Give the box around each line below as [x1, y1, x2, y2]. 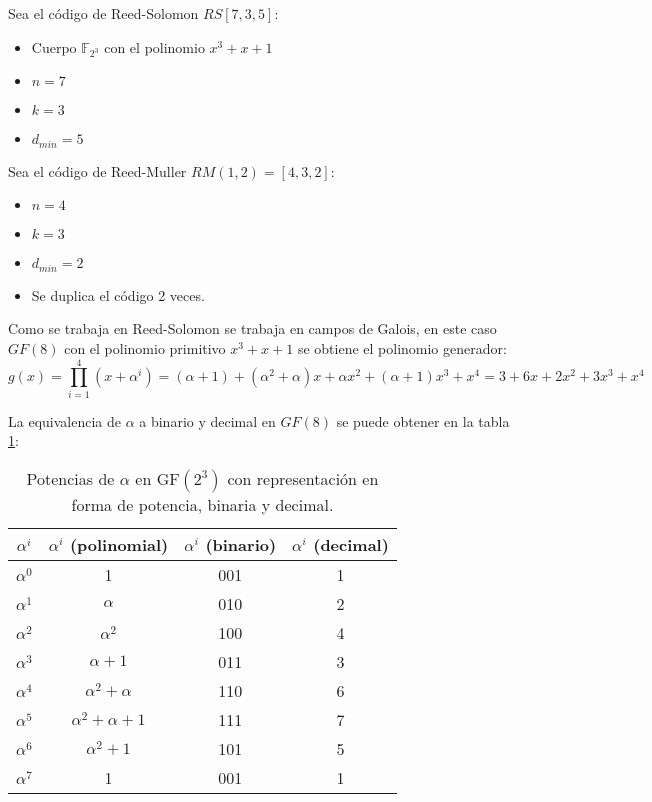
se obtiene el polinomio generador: [297, 338, 507, 359]
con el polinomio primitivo [64, 338, 226, 359]
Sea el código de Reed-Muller [8, 160, 187, 181]
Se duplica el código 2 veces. [31, 284, 205, 305]
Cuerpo [31, 36, 77, 57]
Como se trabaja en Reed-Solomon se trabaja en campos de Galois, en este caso [8, 318, 497, 339]
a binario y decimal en [139, 410, 276, 431]
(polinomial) [69, 532, 169, 556]
